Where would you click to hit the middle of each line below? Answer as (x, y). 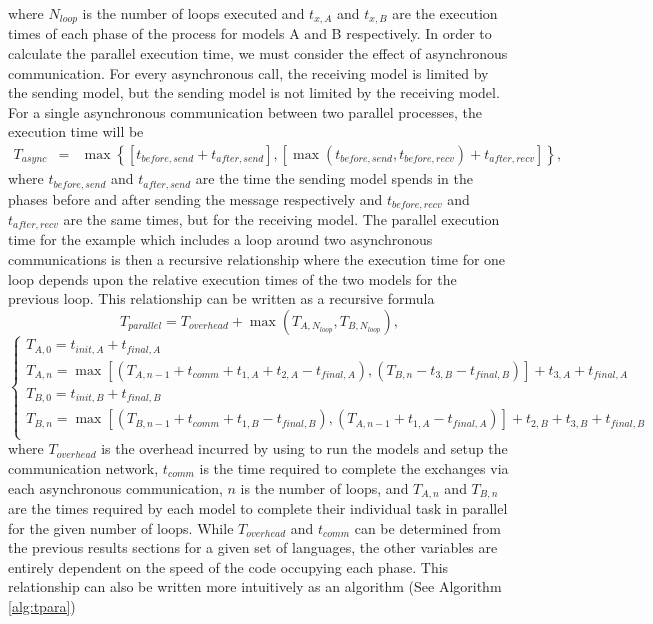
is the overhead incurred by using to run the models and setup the (304, 448)
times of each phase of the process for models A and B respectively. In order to (250, 33)
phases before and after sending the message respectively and (195, 198)
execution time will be (76, 131)
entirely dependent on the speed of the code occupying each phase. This (228, 566)
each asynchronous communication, (115, 487)
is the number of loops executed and (193, 13)
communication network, (83, 467)
